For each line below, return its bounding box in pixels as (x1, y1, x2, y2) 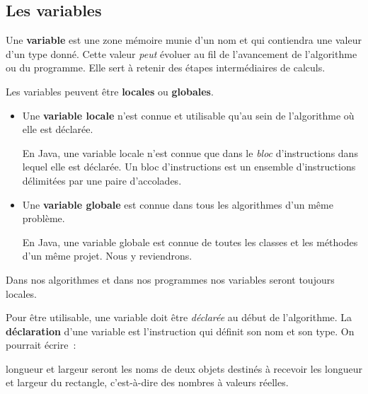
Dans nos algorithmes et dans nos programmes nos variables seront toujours (6, 272, 335, 286)
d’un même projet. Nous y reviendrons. (22, 248, 192, 263)
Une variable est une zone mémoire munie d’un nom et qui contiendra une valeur (6, 33, 362, 47)
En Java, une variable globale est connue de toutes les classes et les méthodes (22, 234, 358, 249)
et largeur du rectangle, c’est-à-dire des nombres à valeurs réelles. (6, 375, 289, 390)
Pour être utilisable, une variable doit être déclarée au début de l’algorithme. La (6, 310, 352, 325)
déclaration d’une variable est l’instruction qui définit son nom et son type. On (6, 323, 355, 338)
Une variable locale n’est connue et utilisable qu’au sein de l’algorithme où (22, 108, 355, 122)
